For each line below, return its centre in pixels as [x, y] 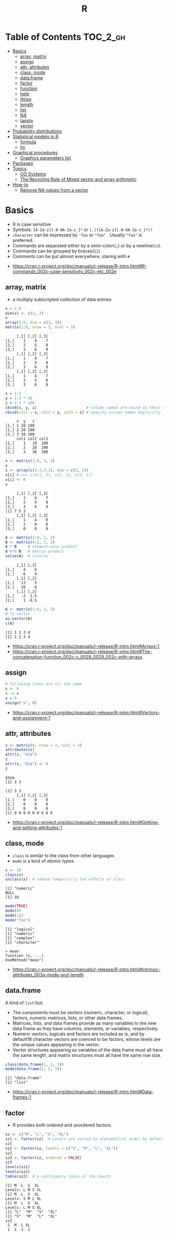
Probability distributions [37, 131]
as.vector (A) [19, 619]
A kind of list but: [24, 1003]
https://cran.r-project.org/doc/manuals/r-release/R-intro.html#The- [82, 651]
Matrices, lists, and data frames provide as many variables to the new [84, 1023]
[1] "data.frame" [23, 1078]
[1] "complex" [20, 938]
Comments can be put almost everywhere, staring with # [71, 256]
